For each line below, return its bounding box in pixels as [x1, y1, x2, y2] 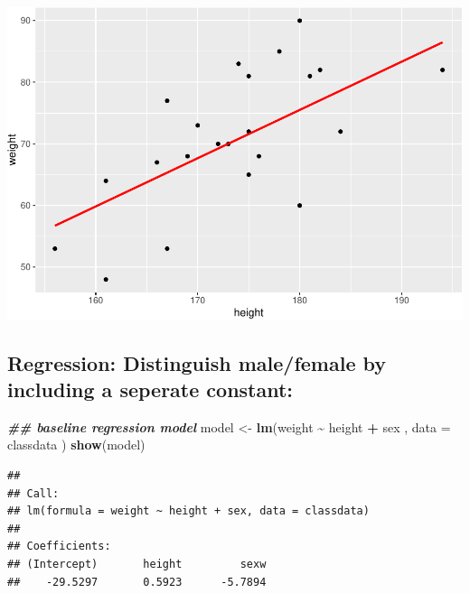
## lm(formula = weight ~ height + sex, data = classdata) [7, 505, 370, 518]
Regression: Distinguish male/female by [7, 348, 387, 376]
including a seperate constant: [7, 375, 294, 403]
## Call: [7, 486, 60, 500]
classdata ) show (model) [7, 435, 146, 454]
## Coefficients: [7, 540, 111, 553]
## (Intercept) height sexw [7, 558, 267, 571]
